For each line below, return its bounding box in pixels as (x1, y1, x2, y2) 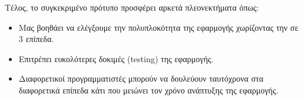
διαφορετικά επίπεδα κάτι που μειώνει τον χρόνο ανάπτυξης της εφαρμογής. (18, 83, 279, 96)
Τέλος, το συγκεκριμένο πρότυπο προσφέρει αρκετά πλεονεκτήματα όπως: (5, 1, 259, 13)
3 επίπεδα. (18, 33, 54, 45)
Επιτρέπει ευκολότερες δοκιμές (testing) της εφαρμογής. (18, 52, 214, 64)
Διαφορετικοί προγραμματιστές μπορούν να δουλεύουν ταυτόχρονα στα (18, 72, 264, 85)
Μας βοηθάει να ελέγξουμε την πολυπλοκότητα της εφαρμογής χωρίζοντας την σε (18, 21, 299, 33)
